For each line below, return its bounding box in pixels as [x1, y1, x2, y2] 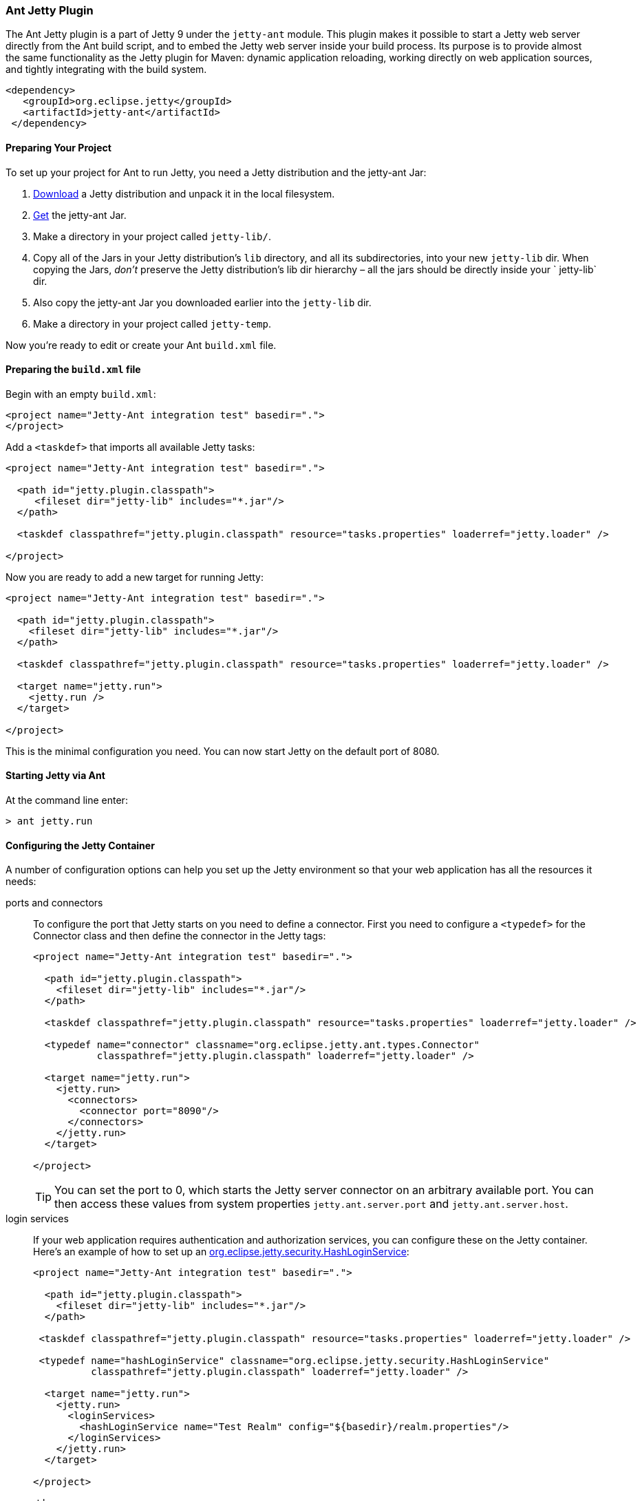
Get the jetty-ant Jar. [33, 209, 127, 221]
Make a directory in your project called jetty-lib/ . [33, 230, 272, 242]
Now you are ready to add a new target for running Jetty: [6, 571, 264, 583]
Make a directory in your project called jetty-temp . [33, 317, 272, 330]
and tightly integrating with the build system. [6, 63, 207, 76]
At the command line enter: [6, 794, 128, 807]
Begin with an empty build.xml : [6, 387, 156, 400]
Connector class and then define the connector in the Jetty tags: [33, 930, 326, 942]
